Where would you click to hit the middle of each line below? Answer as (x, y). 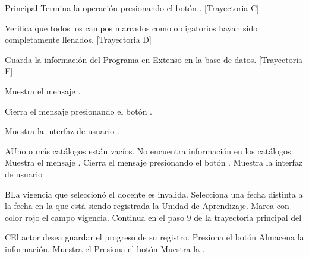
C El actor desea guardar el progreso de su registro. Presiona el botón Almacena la (154, 237)
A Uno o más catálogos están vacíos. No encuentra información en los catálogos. (149, 150)
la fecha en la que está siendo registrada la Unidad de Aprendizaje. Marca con (147, 206)
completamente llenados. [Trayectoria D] (78, 39)
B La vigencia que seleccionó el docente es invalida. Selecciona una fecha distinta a (154, 194)
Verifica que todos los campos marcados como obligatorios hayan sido (131, 28)
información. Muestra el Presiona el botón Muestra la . (105, 248)
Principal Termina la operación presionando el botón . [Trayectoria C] (132, 8)
